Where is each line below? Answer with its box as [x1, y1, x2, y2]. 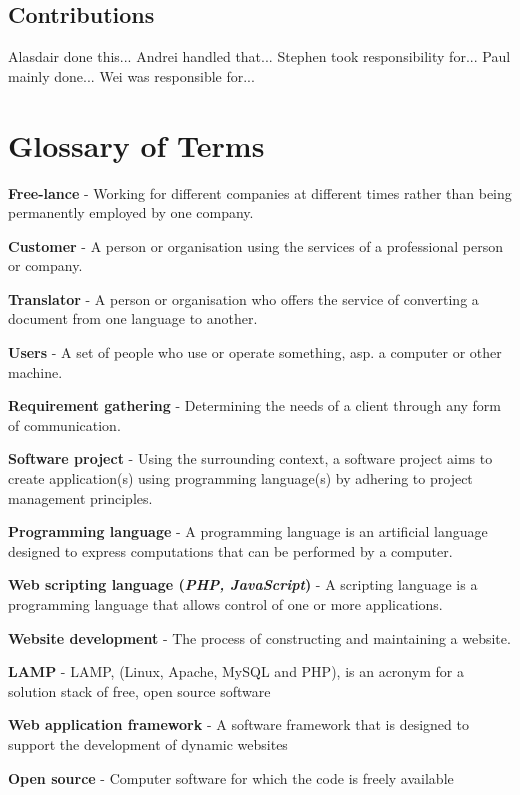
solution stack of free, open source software [8, 680, 271, 701]
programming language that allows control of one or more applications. [8, 594, 443, 615]
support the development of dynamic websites [8, 733, 288, 754]
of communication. [8, 414, 121, 435]
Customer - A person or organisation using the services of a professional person [8, 235, 503, 256]
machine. [8, 361, 63, 382]
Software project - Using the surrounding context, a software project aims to [8, 448, 493, 469]
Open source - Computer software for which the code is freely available [8, 767, 454, 788]
